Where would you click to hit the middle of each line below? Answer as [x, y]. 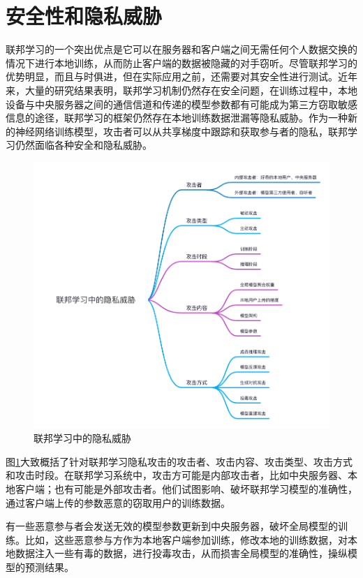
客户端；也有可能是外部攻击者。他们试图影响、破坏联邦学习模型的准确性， [186, 488]
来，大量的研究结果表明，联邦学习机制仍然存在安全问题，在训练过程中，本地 [181, 90]
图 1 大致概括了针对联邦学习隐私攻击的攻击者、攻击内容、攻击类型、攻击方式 [179, 461]
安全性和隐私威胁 [84, 16]
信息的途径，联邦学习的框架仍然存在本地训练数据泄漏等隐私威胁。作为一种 [177, 118]
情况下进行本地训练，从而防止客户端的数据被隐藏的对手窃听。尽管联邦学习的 [181, 62]
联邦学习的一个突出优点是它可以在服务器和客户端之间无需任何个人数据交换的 [181, 49]
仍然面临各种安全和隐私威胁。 [83, 145]
